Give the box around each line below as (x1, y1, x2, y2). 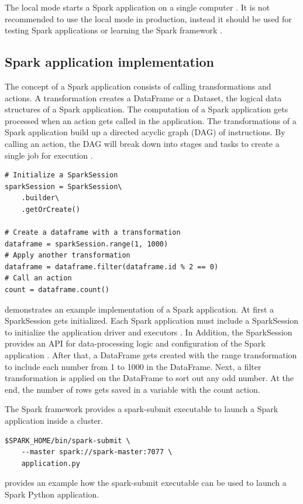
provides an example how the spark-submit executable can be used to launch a (5, 476, 287, 489)
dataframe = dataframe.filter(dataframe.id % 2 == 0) (5, 262, 219, 271)
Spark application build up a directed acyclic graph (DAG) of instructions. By (5, 126, 285, 138)
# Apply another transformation (5, 251, 130, 260)
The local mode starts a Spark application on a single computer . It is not (5, 1, 270, 13)
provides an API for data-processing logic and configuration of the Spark (5, 337, 266, 349)
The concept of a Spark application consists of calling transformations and (5, 80, 271, 92)
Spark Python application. (5, 488, 99, 500)
